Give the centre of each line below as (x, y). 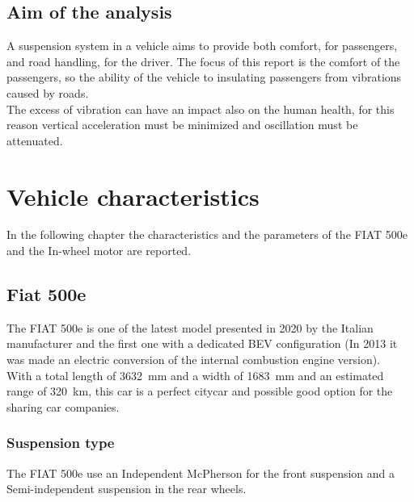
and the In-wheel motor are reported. (99, 251)
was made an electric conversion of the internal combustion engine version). (194, 360)
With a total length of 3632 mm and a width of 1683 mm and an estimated (195, 375)
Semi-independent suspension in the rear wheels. (127, 489)
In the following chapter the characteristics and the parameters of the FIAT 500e (207, 234)
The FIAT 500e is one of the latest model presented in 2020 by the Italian (190, 327)
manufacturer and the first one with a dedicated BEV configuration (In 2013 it (202, 343)
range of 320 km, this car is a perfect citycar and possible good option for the (200, 391)
